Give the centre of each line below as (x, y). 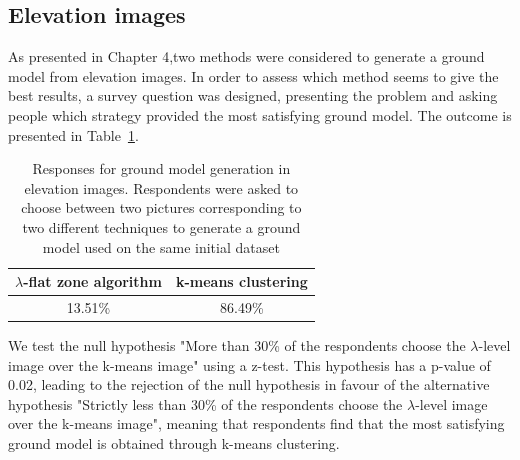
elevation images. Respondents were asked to (161, 187)
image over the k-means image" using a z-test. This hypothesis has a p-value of (249, 364)
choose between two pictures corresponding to (161, 207)
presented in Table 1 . (73, 134)
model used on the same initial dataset (161, 246)
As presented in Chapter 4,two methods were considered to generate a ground (246, 56)
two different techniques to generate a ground (161, 226)
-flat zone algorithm (92, 281)
